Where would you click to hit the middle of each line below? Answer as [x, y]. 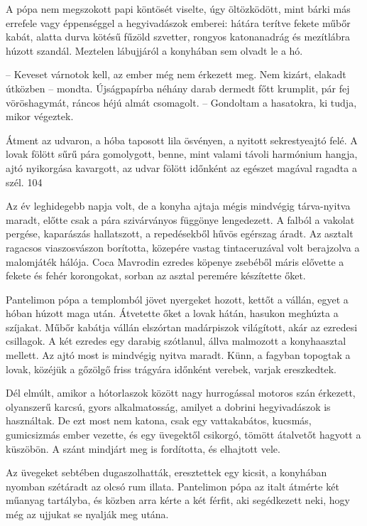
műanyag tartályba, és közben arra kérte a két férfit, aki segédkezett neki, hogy [178, 500]
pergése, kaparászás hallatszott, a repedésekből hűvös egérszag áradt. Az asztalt [180, 234]
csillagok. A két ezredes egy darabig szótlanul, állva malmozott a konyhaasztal [176, 341]
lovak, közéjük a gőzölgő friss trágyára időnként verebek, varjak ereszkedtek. [171, 369]
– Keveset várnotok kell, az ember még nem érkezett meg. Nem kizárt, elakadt [176, 74]
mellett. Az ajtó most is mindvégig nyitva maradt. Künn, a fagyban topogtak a [178, 355]
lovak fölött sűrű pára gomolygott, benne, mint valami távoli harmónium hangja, [182, 154]
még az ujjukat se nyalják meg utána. [87, 514]
